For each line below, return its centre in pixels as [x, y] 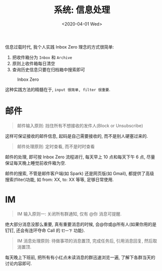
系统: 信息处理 [82, 10]
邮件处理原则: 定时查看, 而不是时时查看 [56, 146]
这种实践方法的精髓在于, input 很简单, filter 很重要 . [58, 89]
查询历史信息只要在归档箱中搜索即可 [49, 70]
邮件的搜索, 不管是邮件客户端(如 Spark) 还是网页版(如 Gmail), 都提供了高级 [80, 173]
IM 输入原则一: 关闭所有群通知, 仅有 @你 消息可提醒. [69, 214]
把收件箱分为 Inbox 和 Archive [42, 57]
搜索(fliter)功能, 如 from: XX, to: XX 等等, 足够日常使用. [59, 179]
